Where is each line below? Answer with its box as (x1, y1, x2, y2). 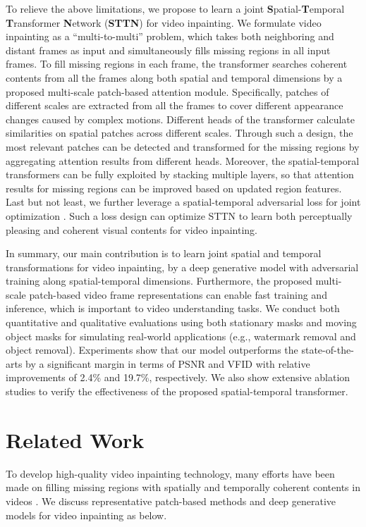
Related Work (6, 425, 145, 454)
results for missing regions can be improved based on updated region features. (6, 180, 342, 195)
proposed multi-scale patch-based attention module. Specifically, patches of (6, 84, 329, 99)
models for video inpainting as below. (6, 507, 167, 522)
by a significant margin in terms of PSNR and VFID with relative (25, 356, 310, 371)
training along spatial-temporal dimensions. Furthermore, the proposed (6, 273, 312, 288)
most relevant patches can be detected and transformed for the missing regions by (6, 139, 360, 154)
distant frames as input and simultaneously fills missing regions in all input (6, 42, 331, 57)
